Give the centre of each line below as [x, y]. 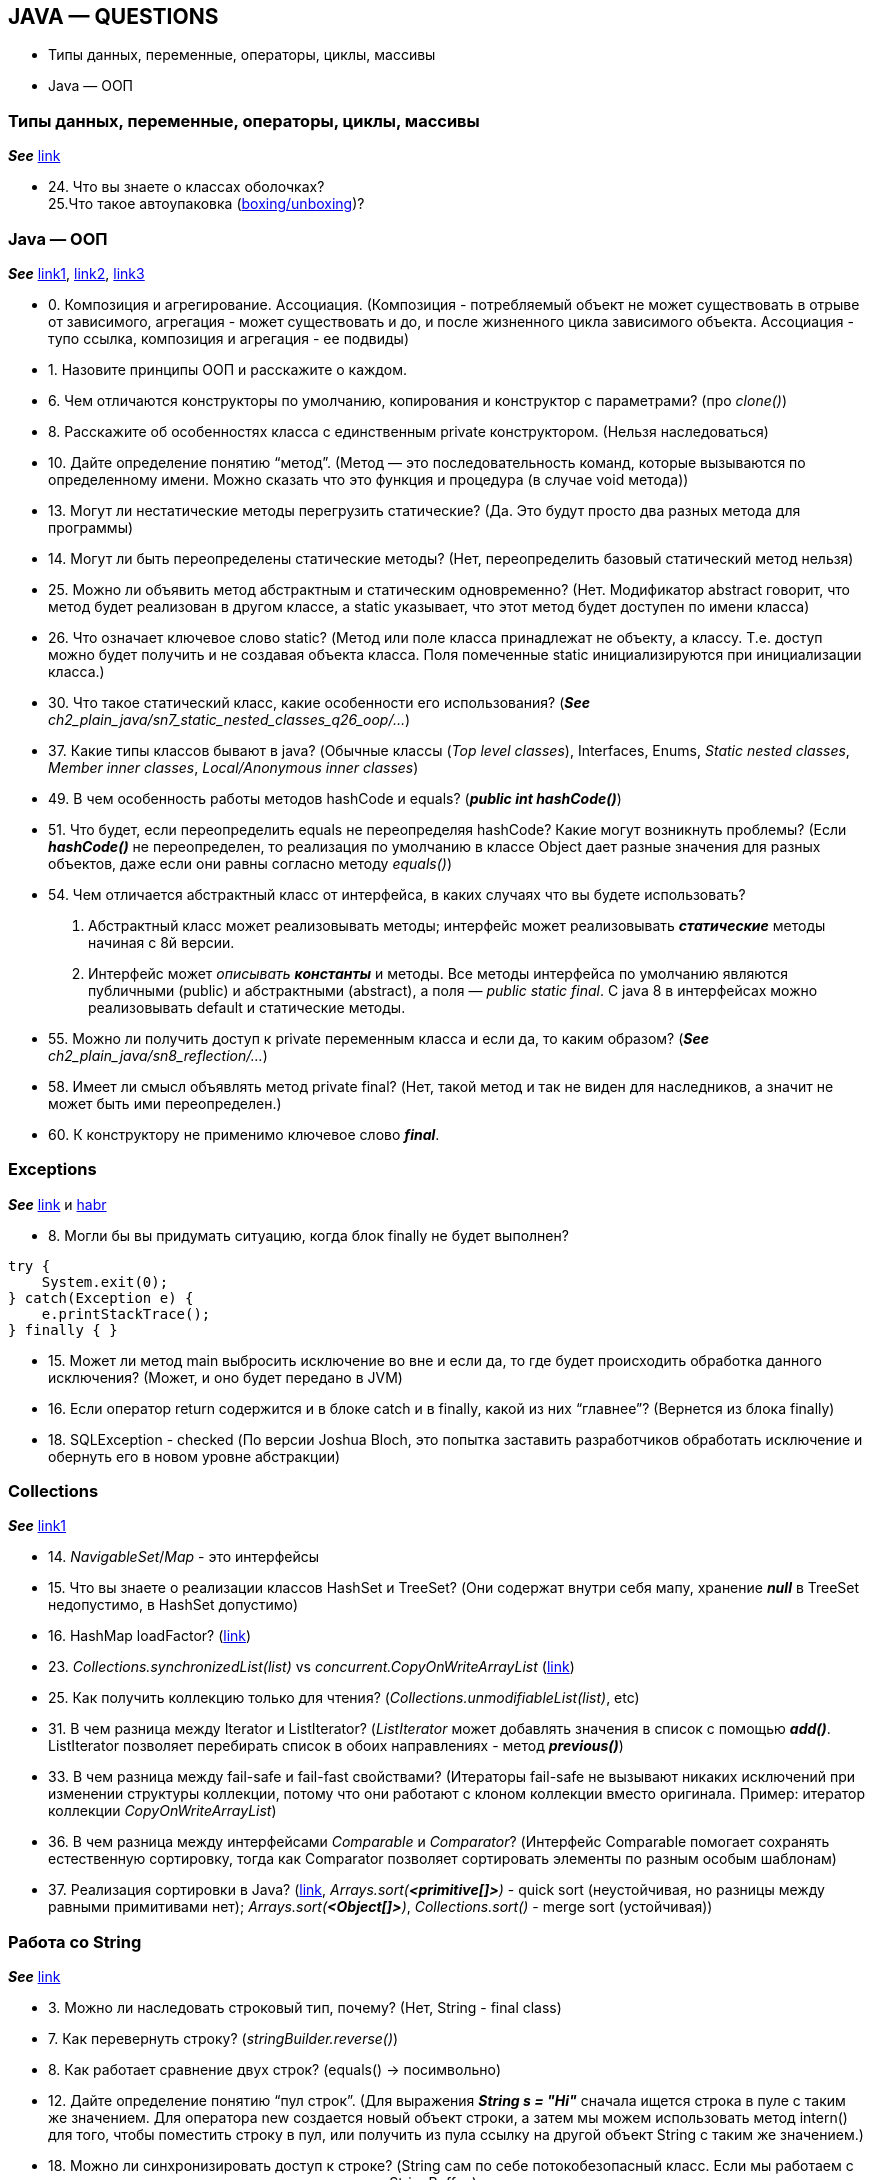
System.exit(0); [105, 1281]
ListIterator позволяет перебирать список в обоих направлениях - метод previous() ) [336, 1746]
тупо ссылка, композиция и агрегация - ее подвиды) [229, 338]
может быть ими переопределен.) [165, 1103]
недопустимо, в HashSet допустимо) [173, 1605]
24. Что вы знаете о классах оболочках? [186, 187]
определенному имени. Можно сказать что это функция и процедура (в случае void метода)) [368, 479]
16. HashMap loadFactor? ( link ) [150, 1636]
